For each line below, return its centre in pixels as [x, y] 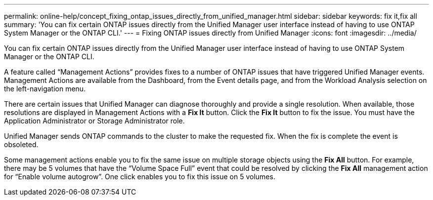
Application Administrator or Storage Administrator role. [94, 121]
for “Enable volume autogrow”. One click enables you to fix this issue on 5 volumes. [140, 177]
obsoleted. [21, 144]
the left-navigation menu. [45, 89]
